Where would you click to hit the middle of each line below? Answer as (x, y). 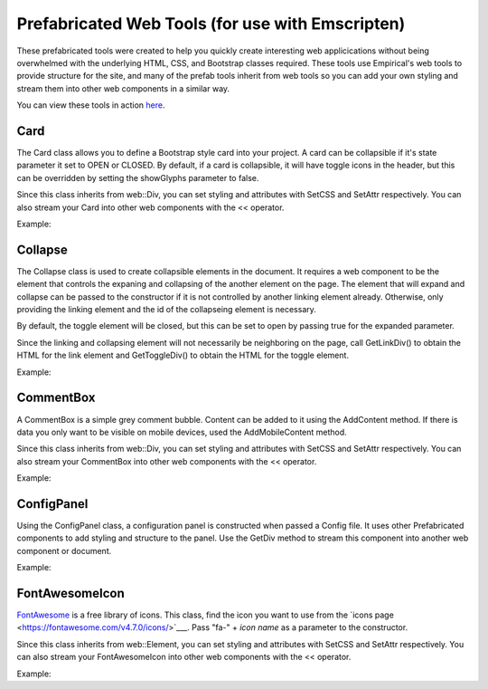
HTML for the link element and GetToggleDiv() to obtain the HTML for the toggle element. (183, 355)
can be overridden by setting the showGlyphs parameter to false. (138, 177)
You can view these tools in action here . (91, 105)
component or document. (64, 550)
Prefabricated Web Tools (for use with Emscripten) (211, 24)
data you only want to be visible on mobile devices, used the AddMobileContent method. (182, 432)
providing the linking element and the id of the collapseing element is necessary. (166, 310)
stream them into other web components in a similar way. (123, 88)
